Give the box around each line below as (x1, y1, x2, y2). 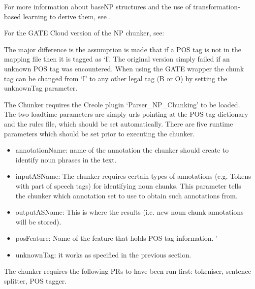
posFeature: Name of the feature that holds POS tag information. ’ (15, 233, 218, 243)
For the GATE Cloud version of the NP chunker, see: (4, 28, 164, 38)
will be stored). (15, 216, 62, 226)
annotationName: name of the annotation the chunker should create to (15, 145, 229, 155)
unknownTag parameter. (4, 83, 78, 93)
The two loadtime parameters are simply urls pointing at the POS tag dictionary (4, 109, 249, 119)
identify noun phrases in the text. (15, 154, 117, 164)
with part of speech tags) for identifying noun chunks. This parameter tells (15, 180, 241, 191)
